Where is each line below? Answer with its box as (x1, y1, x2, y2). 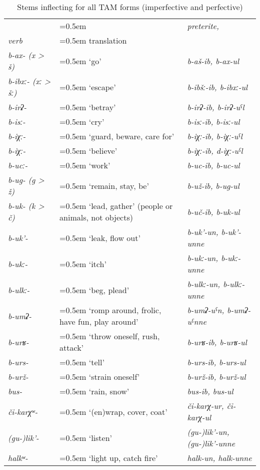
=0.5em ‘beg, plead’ (59, 284, 129, 296)
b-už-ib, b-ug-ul (187, 179, 239, 191)
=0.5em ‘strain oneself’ (59, 371, 140, 382)
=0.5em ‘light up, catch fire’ (59, 452, 158, 463)
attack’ (59, 342, 84, 353)
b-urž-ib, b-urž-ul (187, 371, 246, 382)
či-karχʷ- (8, 405, 38, 417)
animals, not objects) (59, 211, 133, 223)
